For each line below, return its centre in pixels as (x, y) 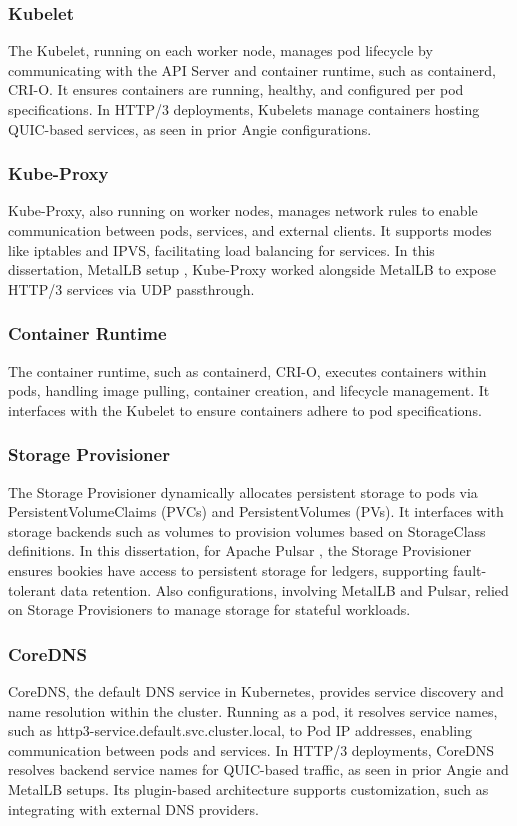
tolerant (32, 589)
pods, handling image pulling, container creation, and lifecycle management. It (249, 390)
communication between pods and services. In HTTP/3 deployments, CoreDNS (251, 749)
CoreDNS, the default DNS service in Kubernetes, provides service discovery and (256, 690)
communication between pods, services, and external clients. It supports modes (250, 230)
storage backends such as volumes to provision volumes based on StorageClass (247, 530)
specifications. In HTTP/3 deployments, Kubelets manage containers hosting (244, 109)
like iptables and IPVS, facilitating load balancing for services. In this (221, 249)
